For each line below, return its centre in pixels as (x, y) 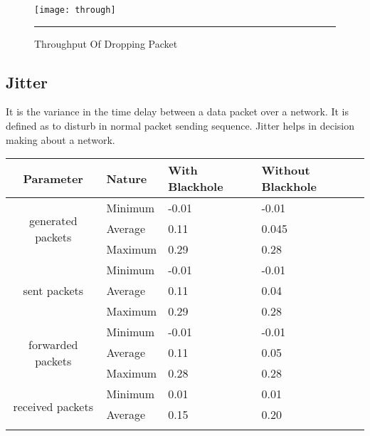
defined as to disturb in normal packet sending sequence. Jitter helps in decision (180, 126)
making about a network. (60, 139)
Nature (127, 178)
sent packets (53, 291)
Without (286, 170)
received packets (53, 406)
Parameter (53, 178)
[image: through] (75, 10)
